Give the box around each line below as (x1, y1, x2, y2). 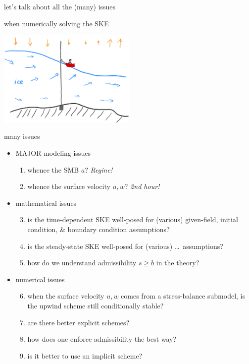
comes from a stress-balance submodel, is (121, 291, 246, 301)
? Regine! (85, 164, 113, 175)
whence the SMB (27, 164, 79, 175)
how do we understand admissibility (27, 257, 137, 268)
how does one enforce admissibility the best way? (27, 334, 177, 344)
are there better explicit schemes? (27, 317, 130, 327)
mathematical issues (15, 197, 77, 208)
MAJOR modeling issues (15, 148, 91, 158)
